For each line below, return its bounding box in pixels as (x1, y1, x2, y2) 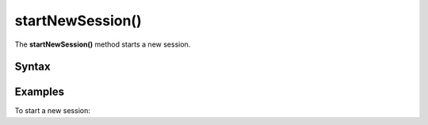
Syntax (14, 60, 51, 74)
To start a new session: (14, 106, 90, 116)
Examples (14, 85, 65, 99)
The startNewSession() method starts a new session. (14, 40, 191, 49)
